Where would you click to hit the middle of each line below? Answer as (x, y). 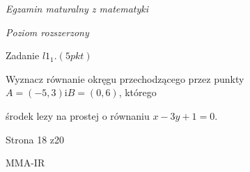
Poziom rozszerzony (47, 32)
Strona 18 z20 (35, 139)
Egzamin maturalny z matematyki (77, 8)
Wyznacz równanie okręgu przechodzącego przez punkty (125, 78)
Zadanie (23, 55)
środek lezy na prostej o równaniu (78, 115)
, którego (138, 92)
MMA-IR (25, 163)
